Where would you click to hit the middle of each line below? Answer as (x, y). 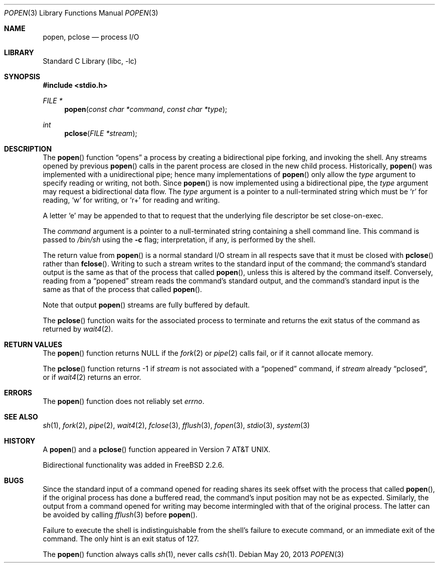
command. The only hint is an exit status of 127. (121, 539)
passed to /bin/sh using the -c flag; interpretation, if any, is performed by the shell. (179, 240)
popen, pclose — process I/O (91, 37)
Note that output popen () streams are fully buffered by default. (146, 305)
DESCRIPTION (28, 149)
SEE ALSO (21, 417)
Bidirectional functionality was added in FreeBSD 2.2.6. (133, 465)
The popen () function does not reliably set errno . (124, 401)
